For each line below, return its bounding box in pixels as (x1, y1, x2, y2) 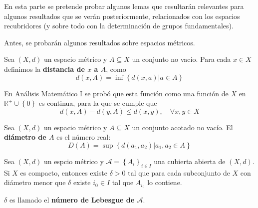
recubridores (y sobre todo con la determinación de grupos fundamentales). (4, 20, 234, 31)
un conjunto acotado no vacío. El (132, 122, 233, 132)
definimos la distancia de (4, 63, 85, 74)
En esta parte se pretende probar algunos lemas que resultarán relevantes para (4, 1, 244, 11)
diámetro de (4, 132, 46, 142)
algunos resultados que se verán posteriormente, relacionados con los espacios (4, 10, 240, 21)
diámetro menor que (4, 177, 66, 188)
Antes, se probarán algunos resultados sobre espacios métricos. (4, 37, 195, 47)
